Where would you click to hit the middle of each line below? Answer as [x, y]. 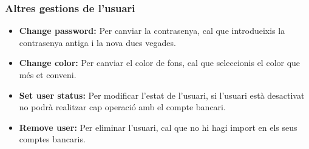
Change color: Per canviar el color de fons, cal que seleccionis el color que [160, 63]
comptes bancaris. [52, 139]
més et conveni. [48, 74]
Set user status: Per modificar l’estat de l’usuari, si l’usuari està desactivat [162, 95]
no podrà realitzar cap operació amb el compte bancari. [122, 107]
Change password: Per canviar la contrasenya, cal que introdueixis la [152, 31]
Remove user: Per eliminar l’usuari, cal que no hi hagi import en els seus [158, 127]
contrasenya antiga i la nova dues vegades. [97, 42]
